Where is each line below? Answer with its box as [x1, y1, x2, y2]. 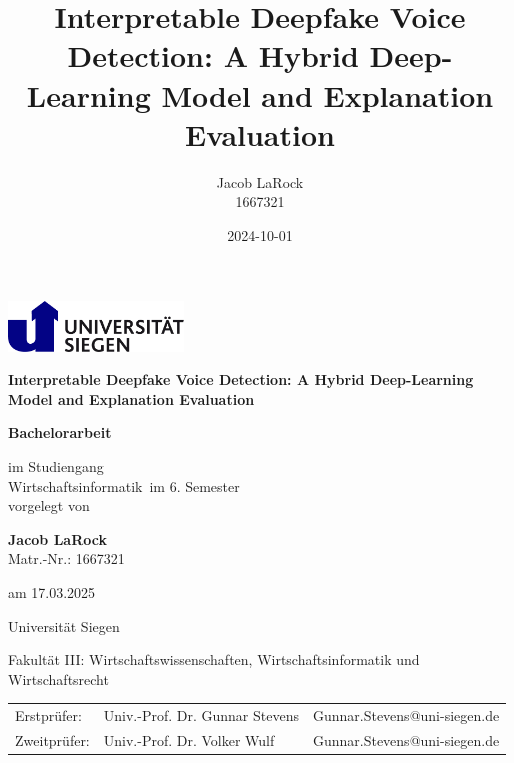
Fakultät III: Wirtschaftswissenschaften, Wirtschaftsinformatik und [8, 649, 420, 670]
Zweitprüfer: [15, 729, 90, 750]
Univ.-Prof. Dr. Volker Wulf [103, 729, 275, 750]
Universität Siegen [8, 615, 120, 636]
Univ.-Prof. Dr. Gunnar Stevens [103, 705, 299, 726]
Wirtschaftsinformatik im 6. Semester [8, 475, 240, 496]
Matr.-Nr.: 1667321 [8, 548, 125, 569]
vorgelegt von [8, 495, 90, 516]
